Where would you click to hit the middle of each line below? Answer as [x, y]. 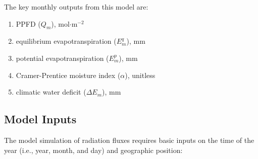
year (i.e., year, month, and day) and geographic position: [93, 150]
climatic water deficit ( [51, 92]
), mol [60, 23]
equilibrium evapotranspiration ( [66, 41]
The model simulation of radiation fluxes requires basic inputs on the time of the [129, 140]
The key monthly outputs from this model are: [76, 7]
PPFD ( [28, 23]
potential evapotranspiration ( [62, 58]
